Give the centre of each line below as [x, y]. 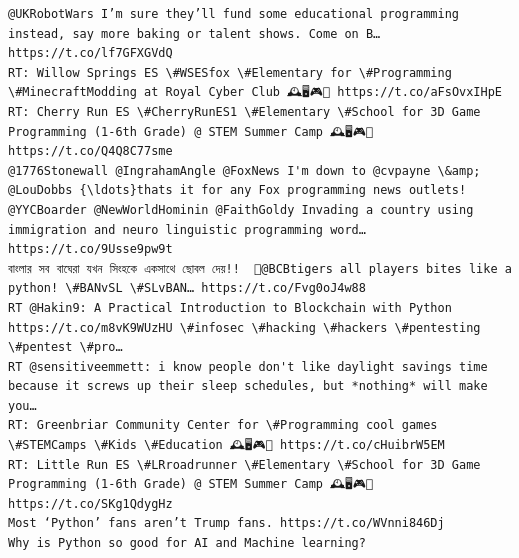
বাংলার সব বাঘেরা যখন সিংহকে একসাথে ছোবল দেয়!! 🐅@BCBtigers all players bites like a [260, 268]
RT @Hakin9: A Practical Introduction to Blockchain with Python [230, 307]
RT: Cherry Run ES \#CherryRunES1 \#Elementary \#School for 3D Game [244, 111]
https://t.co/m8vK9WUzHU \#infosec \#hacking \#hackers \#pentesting [244, 327]
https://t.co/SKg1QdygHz [90, 503]
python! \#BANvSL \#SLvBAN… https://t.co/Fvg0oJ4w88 [187, 288]
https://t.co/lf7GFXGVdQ [90, 53]
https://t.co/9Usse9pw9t [90, 249]
